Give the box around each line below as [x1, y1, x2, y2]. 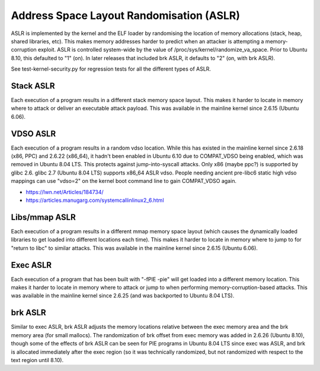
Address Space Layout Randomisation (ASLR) [11, 9, 240, 22]
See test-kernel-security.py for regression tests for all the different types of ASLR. [11, 65, 212, 72]
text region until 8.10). [11, 356, 64, 363]
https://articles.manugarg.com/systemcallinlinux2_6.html [25, 196, 164, 204]
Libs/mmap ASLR [11, 212, 76, 222]
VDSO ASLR [11, 128, 56, 139]
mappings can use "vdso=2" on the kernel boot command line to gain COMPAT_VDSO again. [11, 177, 237, 185]
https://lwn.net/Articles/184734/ [25, 188, 104, 195]
